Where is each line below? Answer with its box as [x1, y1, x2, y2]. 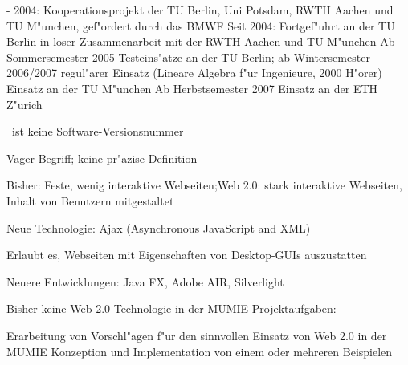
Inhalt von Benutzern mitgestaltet [6, 192, 174, 209]
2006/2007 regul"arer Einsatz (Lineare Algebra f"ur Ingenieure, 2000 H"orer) [6, 64, 382, 81]
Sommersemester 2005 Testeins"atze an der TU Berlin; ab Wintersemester [6, 48, 370, 65]
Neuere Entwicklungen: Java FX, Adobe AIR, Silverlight [6, 273, 284, 290]
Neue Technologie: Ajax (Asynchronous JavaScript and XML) [6, 219, 311, 236]
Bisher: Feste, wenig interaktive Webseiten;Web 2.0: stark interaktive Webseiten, [6, 176, 402, 193]
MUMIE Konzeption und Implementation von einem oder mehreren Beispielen [6, 343, 393, 359]
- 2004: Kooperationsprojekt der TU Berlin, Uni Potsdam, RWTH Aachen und [6, 2, 394, 18]
